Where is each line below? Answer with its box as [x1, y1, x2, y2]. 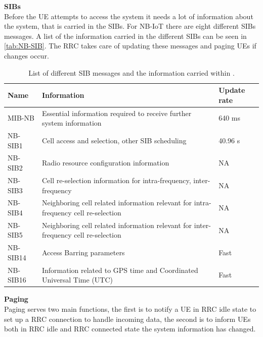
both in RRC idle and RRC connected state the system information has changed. [4, 323, 256, 334]
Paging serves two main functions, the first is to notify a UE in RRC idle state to [4, 303, 256, 314]
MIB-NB [8, 113, 34, 123]
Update [218, 85, 245, 95]
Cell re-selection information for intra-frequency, [41, 175, 191, 185]
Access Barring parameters [41, 247, 125, 258]
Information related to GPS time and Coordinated [41, 264, 198, 275]
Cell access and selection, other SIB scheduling [41, 135, 187, 145]
